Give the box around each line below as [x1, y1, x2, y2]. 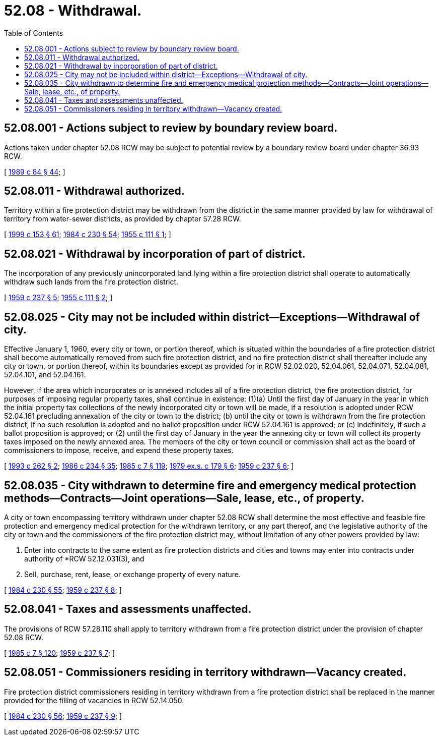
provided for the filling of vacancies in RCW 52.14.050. [4, 696, 184, 705]
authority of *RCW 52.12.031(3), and [24, 554, 144, 563]
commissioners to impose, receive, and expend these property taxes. [4, 446, 234, 455]
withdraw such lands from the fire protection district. [4, 277, 179, 287]
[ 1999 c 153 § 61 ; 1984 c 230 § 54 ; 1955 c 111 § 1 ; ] [4, 230, 171, 239]
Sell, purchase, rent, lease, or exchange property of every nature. [24, 570, 241, 579]
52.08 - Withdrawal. [4, 2, 142, 19]
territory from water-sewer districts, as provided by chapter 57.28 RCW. [4, 214, 241, 223]
